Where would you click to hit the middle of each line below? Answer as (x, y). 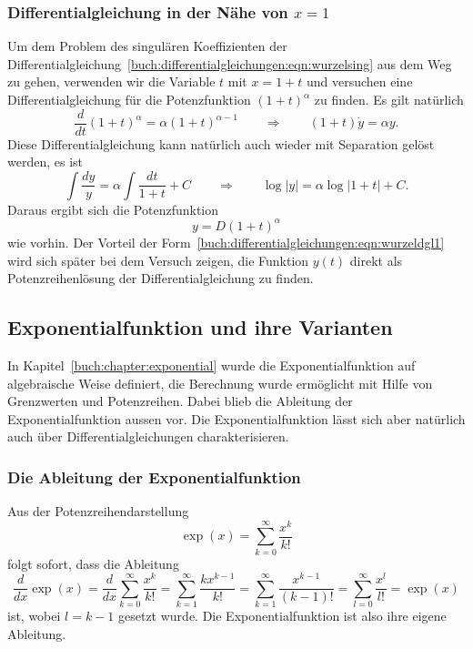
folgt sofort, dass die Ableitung (93, 563)
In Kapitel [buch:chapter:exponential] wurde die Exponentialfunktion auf (211, 365)
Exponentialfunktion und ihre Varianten (200, 327)
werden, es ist (45, 162)
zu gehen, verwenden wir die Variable (111, 81)
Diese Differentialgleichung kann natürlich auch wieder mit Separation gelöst (221, 143)
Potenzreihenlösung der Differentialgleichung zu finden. (161, 278)
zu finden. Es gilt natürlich (389, 99)
